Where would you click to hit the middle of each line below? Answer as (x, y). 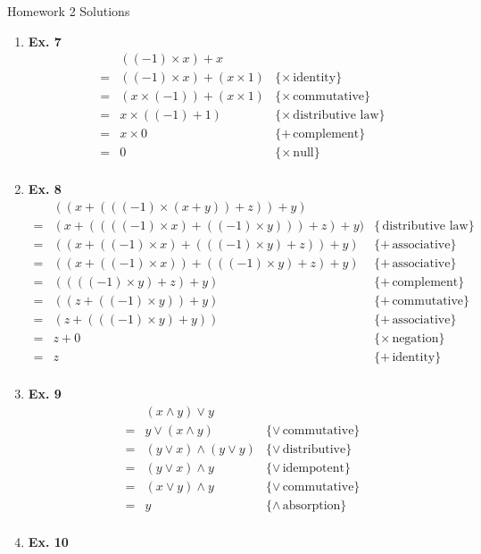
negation (415, 339)
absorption (311, 506)
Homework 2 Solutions (69, 11)
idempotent (313, 469)
